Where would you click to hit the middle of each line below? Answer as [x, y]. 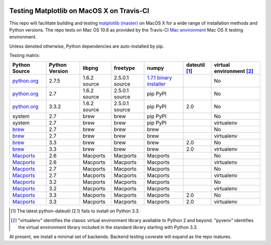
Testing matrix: [25, 56]
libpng [90, 68]
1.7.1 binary [160, 78]
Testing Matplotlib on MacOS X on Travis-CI [79, 11]
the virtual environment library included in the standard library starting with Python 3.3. [108, 227]
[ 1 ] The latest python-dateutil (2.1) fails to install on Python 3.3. [75, 211]
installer [156, 84]
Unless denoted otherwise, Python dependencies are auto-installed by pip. [87, 46]
